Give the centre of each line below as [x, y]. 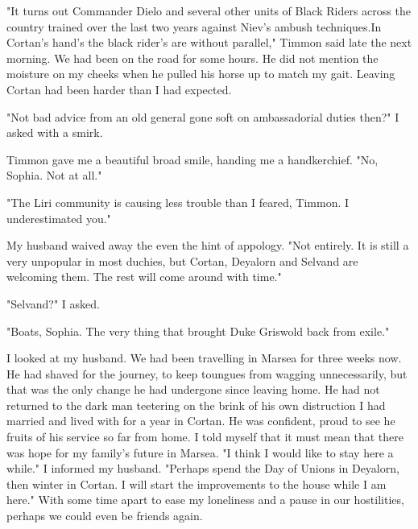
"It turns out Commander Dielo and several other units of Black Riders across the [209, 10]
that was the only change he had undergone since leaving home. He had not [193, 389]
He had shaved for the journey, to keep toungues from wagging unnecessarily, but [207, 373]
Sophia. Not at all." [54, 175]
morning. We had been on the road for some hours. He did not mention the [192, 58]
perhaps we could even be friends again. [105, 516]
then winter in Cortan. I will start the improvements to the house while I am [197, 484]
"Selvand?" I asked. [53, 303]
